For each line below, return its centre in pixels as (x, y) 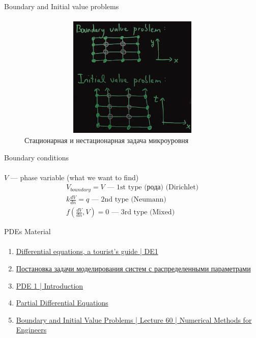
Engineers (31, 330)
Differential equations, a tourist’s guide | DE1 (87, 251)
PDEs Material (27, 231)
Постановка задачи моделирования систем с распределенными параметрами (133, 269)
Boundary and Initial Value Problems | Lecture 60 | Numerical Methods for (134, 319)
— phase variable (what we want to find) (75, 177)
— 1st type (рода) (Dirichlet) (153, 188)
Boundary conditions (37, 157)
